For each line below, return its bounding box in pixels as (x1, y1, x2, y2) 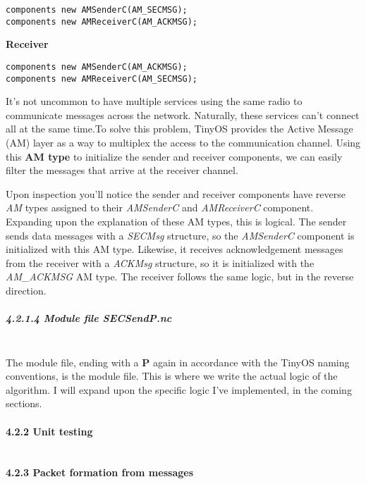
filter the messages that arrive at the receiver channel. (6, 163, 238, 178)
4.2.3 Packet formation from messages (6, 465, 193, 480)
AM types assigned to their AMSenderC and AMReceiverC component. (6, 200, 314, 215)
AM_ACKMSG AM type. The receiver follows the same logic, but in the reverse (6, 269, 354, 284)
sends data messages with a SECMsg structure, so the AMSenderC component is (6, 228, 355, 242)
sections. (6, 396, 42, 411)
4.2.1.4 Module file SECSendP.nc (6, 311, 172, 325)
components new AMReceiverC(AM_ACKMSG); (6, 16, 198, 27)
